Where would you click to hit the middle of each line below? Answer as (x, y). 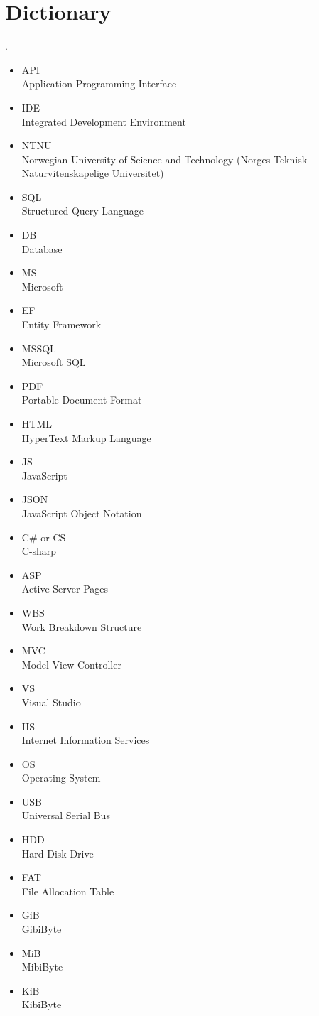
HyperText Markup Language (86, 437)
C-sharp (39, 551)
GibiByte (42, 929)
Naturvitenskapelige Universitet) (93, 173)
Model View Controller (71, 664)
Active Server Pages (65, 589)
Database (42, 248)
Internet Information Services (86, 740)
